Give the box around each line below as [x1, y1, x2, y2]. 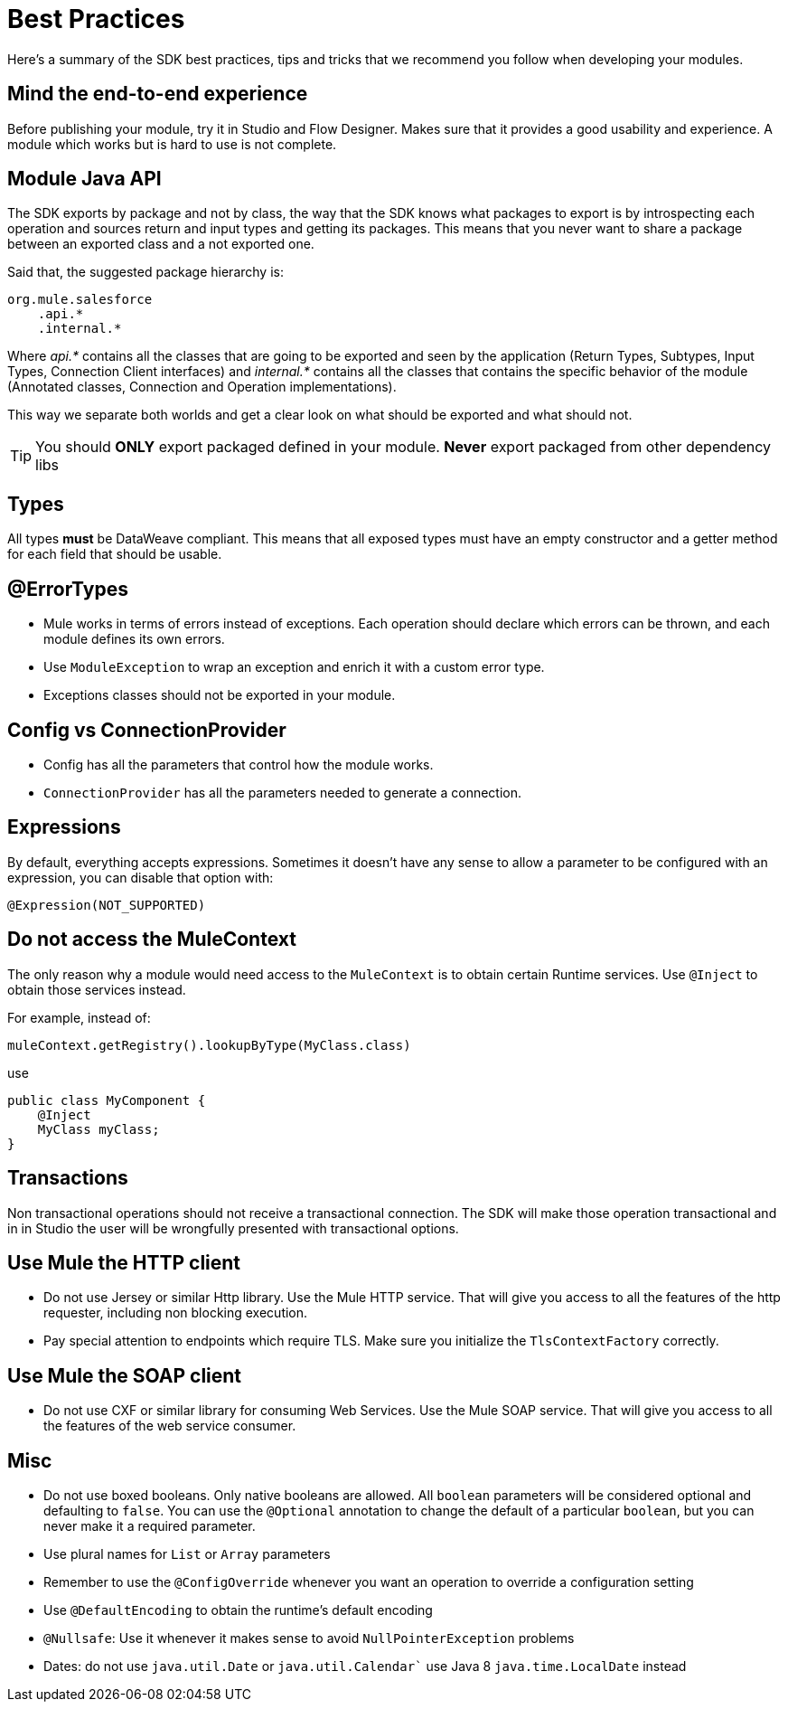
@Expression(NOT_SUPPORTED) [7, 897, 206, 912]
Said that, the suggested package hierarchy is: [7, 264, 284, 280]
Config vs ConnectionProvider [7, 718, 286, 741]
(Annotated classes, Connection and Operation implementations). [7, 379, 397, 395]
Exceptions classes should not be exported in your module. [43, 687, 396, 703]
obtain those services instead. [7, 981, 186, 997]
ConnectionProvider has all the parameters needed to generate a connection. [43, 784, 522, 800]
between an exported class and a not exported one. [7, 236, 314, 252]
